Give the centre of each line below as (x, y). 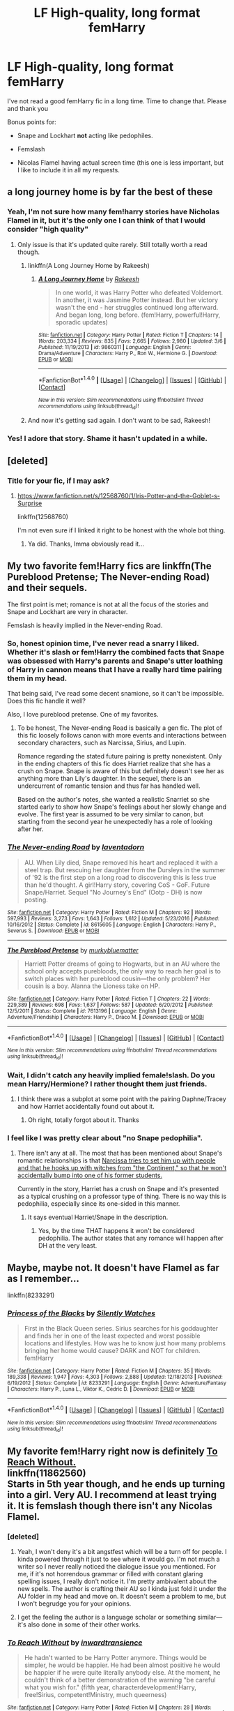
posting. (36, 899)
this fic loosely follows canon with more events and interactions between (122, 735)
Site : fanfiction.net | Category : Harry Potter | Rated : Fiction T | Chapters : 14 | (130, 335)
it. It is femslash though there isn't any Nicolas (110, 1505)
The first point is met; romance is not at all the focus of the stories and (108, 604)
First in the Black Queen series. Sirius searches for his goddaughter (121, 1329)
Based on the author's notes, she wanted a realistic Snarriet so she (114, 800)
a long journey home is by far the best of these (110, 192)
